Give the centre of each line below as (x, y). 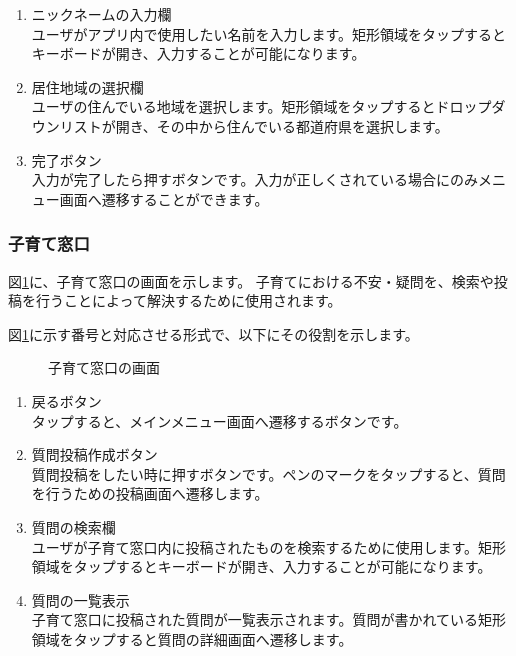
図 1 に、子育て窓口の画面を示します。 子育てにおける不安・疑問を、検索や (251, 280)
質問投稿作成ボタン (94, 454)
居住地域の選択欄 (87, 86)
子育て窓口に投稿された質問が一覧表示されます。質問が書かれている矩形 (268, 619)
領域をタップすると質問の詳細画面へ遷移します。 (192, 638)
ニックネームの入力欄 (101, 14)
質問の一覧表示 (80, 599)
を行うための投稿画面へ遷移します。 (150, 493)
